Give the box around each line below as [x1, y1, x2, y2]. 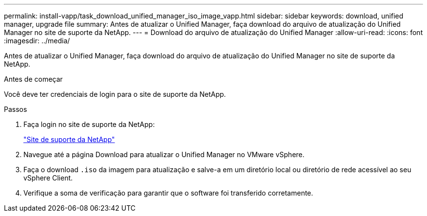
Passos [4, 105, 27, 113]
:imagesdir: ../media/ [4, 36, 70, 45]
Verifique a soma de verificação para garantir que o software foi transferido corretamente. [23, 189, 313, 197]
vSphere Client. [23, 174, 73, 182]
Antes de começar [4, 75, 63, 83]
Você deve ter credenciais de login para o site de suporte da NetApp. [4, 90, 226, 98]
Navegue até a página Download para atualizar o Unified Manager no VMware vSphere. [23, 150, 305, 159]
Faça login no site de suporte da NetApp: [23, 120, 155, 128]
